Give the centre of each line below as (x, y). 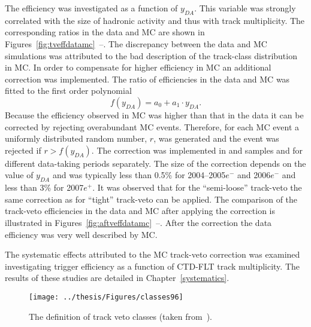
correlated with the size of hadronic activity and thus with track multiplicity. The (155, 20)
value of (19, 175)
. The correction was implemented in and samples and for (197, 150)
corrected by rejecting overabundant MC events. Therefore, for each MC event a (152, 126)
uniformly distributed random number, (76, 138)
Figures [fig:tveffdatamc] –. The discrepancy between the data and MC (136, 43)
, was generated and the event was (216, 138)
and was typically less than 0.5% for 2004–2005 (139, 175)
